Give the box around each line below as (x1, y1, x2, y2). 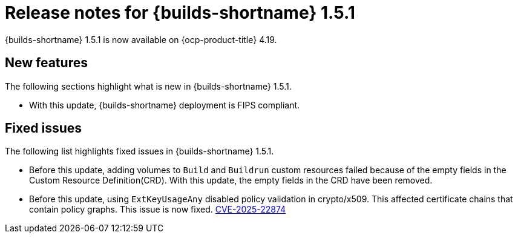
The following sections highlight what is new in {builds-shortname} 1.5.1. (5, 81, 292, 91)
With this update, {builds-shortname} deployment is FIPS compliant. (29, 99, 300, 110)
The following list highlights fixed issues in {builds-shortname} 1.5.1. (5, 146, 274, 157)
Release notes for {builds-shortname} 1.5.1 (5, 2, 355, 23)
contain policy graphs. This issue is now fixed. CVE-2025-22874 (29, 204, 286, 215)
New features (5, 55, 88, 71)
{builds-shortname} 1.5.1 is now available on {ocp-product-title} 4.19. (5, 34, 277, 45)
